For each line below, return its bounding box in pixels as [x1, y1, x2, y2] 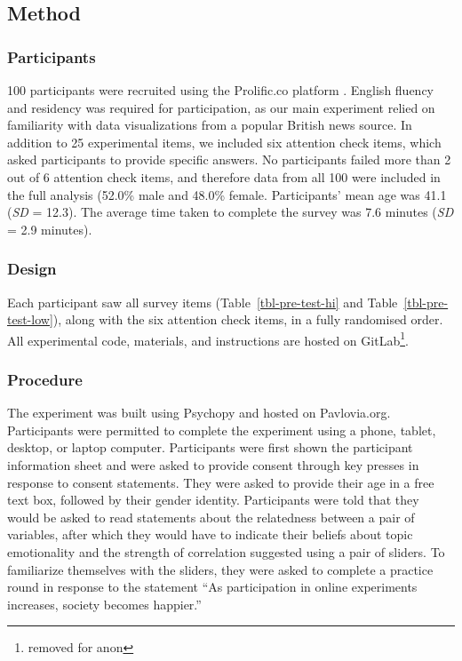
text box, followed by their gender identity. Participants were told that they [7, 490, 419, 509]
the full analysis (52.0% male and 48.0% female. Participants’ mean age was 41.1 [7, 185, 447, 203]
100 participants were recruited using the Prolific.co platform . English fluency [7, 81, 434, 99]
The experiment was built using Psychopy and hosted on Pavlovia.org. [7, 403, 391, 422]
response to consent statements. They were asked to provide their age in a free [7, 473, 434, 491]
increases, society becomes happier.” [7, 594, 202, 613]
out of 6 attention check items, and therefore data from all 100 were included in [7, 167, 441, 186]
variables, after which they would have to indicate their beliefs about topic [7, 525, 413, 544]
